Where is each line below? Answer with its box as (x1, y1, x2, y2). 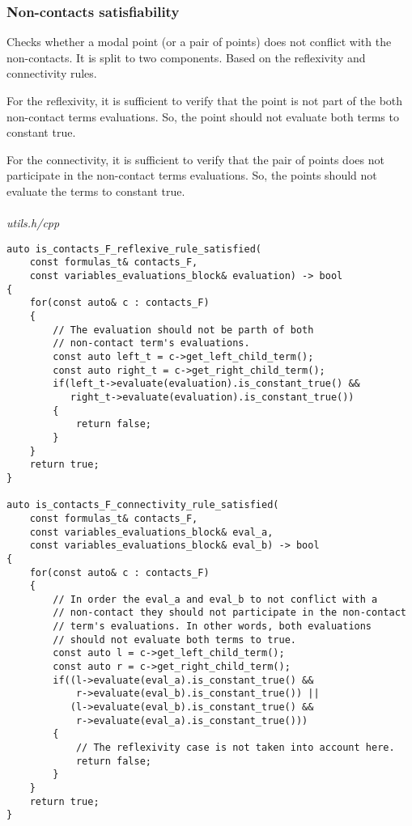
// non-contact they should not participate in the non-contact (53, 607, 406, 619)
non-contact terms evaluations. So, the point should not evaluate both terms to (6, 108, 399, 125)
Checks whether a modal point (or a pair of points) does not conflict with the (6, 33, 392, 50)
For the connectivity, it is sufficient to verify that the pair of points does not (6, 150, 384, 167)
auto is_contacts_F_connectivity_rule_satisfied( (6, 499, 279, 511)
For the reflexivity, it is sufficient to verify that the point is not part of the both (6, 92, 403, 108)
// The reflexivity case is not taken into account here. (75, 742, 395, 754)
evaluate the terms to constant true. (6, 182, 185, 199)
